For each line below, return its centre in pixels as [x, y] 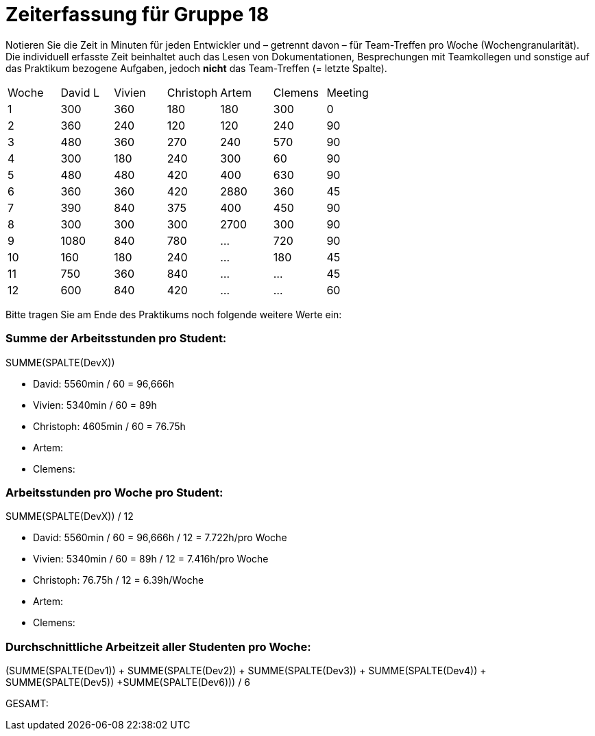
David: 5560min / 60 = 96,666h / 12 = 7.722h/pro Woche [160, 538]
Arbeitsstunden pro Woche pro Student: [114, 492]
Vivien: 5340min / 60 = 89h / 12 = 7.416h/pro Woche [151, 559]
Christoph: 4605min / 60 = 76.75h [109, 426]
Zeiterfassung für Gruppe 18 [137, 14]
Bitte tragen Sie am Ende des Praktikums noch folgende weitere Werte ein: [174, 314]
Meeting [348, 92]
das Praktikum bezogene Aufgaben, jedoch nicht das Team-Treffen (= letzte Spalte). [196, 68]
